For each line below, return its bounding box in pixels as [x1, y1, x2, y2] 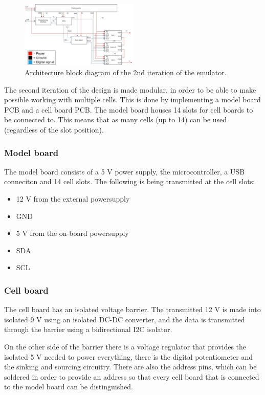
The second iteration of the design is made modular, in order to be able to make [4, 84, 256, 95]
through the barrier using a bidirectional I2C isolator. [4, 324, 172, 335]
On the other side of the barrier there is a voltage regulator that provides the [4, 341, 247, 352]
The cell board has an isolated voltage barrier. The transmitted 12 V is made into [4, 304, 261, 315]
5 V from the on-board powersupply [16, 228, 129, 238]
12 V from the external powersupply [16, 193, 130, 204]
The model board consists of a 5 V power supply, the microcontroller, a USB [4, 166, 245, 177]
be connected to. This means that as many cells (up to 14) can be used [4, 114, 227, 125]
